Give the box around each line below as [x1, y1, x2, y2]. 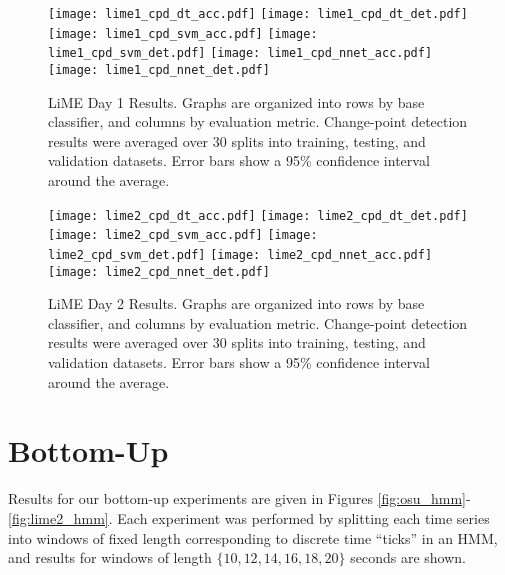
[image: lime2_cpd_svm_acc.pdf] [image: [48, 228, 318, 243]
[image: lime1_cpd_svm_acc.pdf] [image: [48, 26, 318, 41]
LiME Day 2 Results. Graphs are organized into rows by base [48, 293, 425, 314]
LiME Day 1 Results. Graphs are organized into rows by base [48, 91, 425, 112]
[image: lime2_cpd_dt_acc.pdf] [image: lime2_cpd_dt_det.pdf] [48, 208, 468, 223]
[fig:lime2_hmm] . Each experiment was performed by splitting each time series [8, 507, 490, 528]
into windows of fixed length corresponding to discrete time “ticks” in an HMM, [8, 527, 498, 548]
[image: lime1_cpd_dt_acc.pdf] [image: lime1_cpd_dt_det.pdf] [48, 7, 468, 21]
